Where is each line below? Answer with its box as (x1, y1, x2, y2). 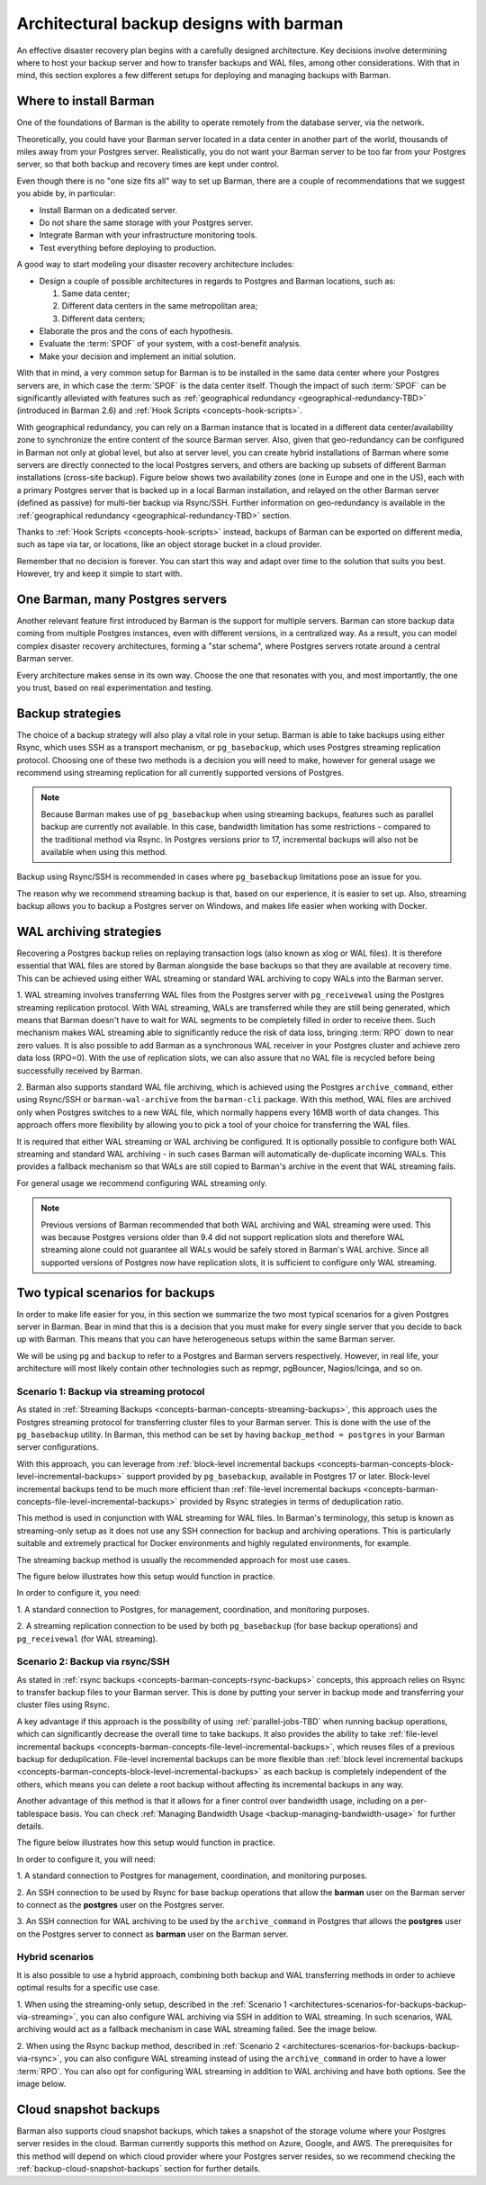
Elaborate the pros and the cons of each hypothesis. (39, 326, 234, 337)
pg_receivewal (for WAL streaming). (16, 1633, 158, 1644)
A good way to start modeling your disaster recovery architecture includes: (16, 259, 294, 270)
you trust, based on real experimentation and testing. (16, 682, 213, 693)
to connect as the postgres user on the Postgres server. (16, 1899, 225, 1910)
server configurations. (16, 1442, 99, 1452)
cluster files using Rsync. (16, 1699, 110, 1710)
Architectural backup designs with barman (16, 13, 344, 33)
